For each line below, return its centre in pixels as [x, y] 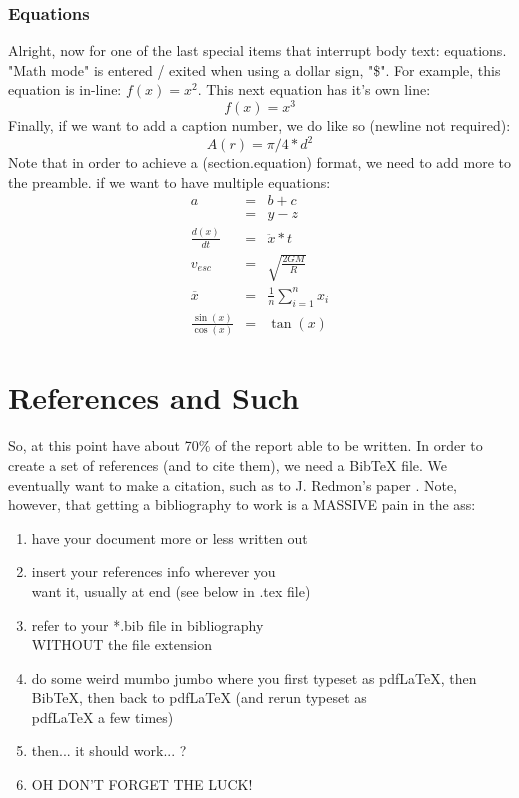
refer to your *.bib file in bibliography [147, 624]
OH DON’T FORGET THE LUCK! [142, 784]
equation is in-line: [65, 89]
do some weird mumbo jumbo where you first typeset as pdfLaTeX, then [254, 677]
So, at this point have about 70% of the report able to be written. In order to [245, 445]
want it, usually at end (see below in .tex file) [171, 590]
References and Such [154, 397]
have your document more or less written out [169, 537]
